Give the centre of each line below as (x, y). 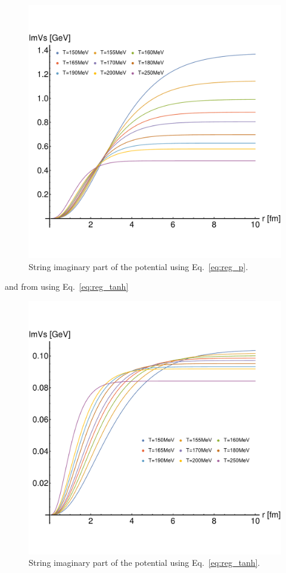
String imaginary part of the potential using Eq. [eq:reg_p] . (139, 266)
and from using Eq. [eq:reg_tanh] (67, 286)
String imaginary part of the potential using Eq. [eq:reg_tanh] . (144, 563)
